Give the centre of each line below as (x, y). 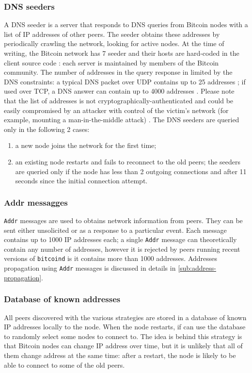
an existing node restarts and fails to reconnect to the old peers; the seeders (128, 161)
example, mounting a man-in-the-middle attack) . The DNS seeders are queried (122, 120)
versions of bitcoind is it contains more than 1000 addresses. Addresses (111, 258)
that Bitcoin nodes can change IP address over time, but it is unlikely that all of (123, 346)
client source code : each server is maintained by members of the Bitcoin (111, 62)
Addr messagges (36, 202)
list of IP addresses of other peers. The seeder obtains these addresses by (112, 34)
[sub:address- (197, 268)
